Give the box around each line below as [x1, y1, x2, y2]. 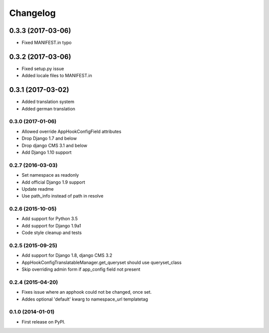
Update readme [21, 186, 54, 192]
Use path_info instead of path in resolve [21, 193, 104, 199]
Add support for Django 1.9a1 [21, 222, 82, 228]
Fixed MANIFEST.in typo [21, 40, 72, 46]
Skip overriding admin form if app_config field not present [21, 266, 140, 272]
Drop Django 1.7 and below [21, 135, 77, 141]
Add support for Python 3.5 [21, 216, 78, 222]
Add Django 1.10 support [21, 149, 72, 155]
